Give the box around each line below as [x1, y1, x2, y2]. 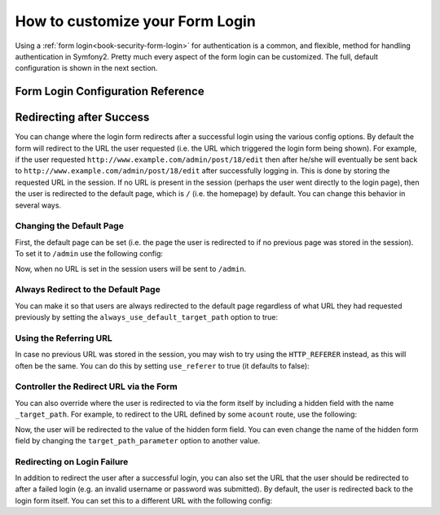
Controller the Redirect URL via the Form [15, 381, 178, 392]
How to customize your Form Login [15, 12, 256, 30]
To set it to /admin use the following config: [15, 249, 163, 259]
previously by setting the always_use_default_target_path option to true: [15, 312, 279, 322]
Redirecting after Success [15, 111, 150, 124]
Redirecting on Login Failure [15, 456, 129, 467]
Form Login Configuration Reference [15, 85, 205, 98]
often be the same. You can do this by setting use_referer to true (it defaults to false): [15, 360, 310, 370]
